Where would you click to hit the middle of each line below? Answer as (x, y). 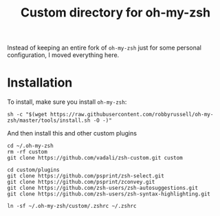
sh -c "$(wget (27, 115)
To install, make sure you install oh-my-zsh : (67, 102)
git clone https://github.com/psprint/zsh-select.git (86, 176)
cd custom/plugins (33, 170)
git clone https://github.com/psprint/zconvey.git (81, 182)
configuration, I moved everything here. (63, 55)
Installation (40, 83)
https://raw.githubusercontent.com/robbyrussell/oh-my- (132, 115)
